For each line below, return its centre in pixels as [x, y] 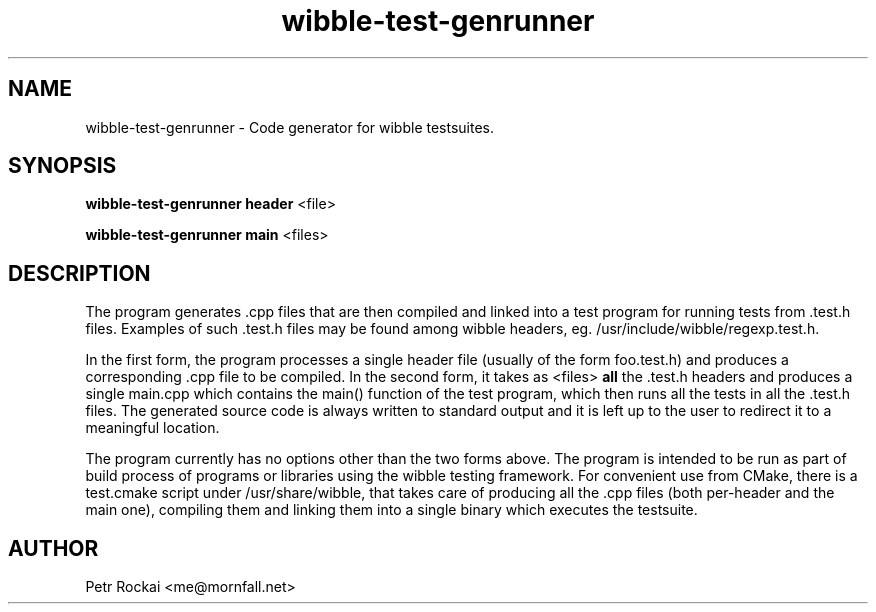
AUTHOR [53, 548]
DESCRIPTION [79, 273]
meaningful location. [152, 428]
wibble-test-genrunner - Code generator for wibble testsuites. [290, 127]
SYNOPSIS [62, 166]
